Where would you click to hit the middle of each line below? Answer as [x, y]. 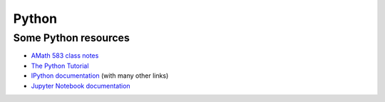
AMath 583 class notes [65, 56]
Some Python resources [71, 38]
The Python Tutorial [60, 66]
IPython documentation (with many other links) [100, 76]
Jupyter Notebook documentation [81, 86]
